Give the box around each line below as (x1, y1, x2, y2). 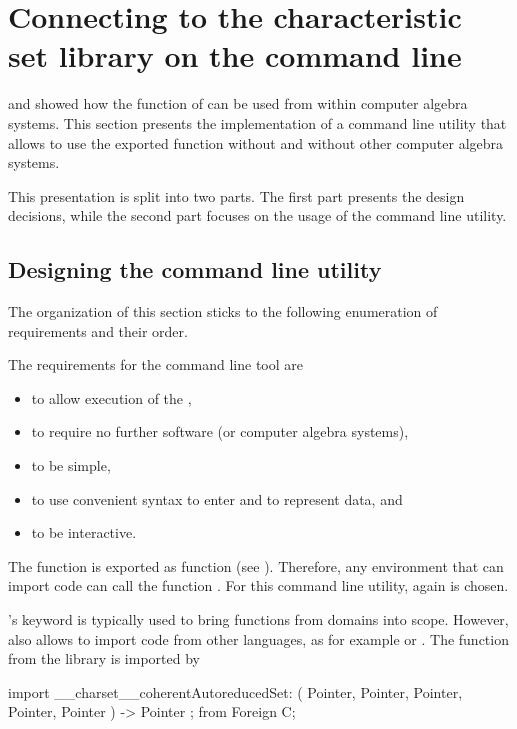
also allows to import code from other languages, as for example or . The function (8, 628, 509, 649)
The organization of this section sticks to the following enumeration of (8, 301, 438, 322)
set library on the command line (8, 35, 462, 76)
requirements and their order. (8, 320, 188, 341)
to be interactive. (31, 522, 137, 543)
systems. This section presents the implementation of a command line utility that (8, 112, 507, 133)
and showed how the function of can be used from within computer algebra (8, 93, 468, 114)
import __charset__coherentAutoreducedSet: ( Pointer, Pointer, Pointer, (8, 681, 463, 702)
